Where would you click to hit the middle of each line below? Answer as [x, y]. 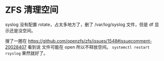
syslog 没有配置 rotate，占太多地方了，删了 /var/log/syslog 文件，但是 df [79, 24]
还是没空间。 [22, 30]
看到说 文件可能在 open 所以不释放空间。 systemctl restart [88, 47]
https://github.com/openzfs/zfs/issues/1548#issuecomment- [90, 41]
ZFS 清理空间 [32, 10]
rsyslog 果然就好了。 [27, 53]
